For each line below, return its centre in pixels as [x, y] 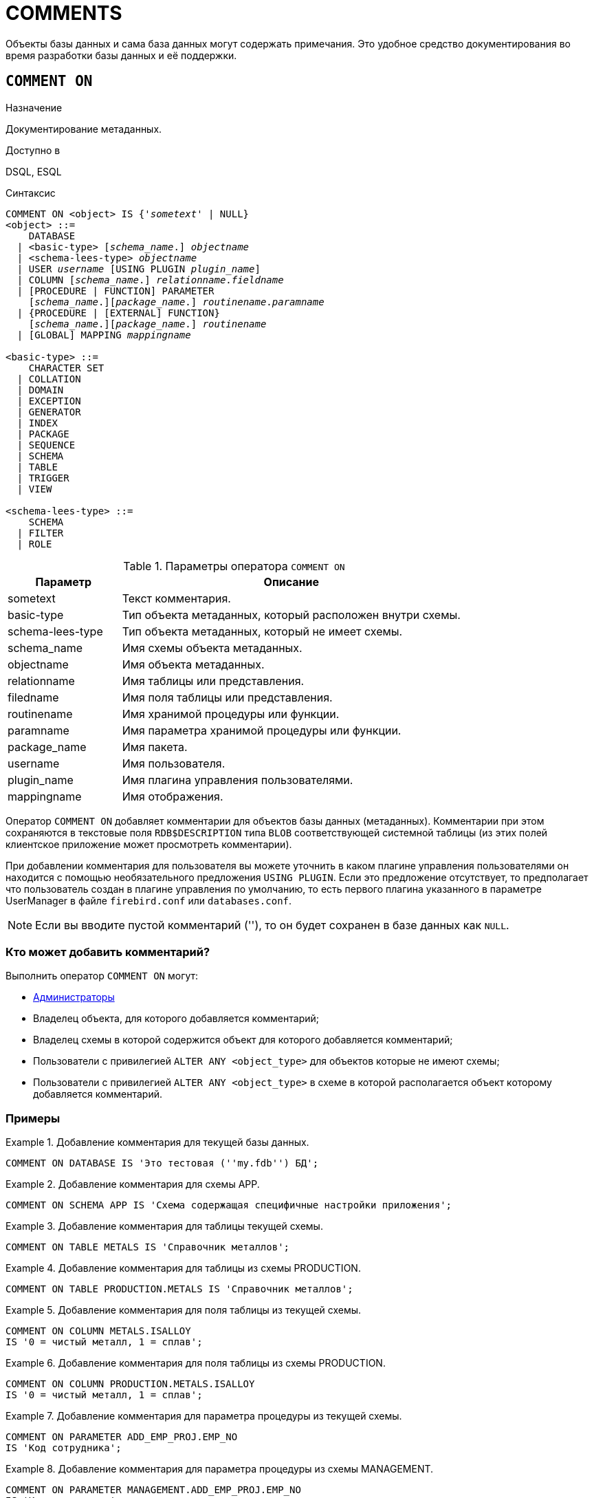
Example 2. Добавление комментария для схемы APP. [133, 1184]
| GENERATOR [49, 412]
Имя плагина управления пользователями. [238, 780]
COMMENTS [64, 13]
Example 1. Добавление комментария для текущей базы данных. [157, 1142]
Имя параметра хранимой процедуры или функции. [262, 730]
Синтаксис [31, 193]
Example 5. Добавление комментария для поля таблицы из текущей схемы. [184, 1310]
